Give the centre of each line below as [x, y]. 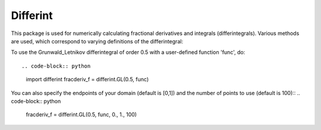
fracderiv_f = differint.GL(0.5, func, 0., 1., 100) [81, 115]
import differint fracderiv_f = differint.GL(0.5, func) [87, 80]
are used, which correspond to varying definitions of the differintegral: [97, 41]
